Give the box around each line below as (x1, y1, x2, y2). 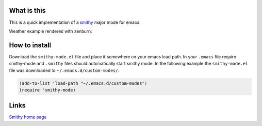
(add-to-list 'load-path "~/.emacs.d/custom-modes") (19, 80, 147, 86)
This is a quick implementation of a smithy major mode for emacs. (9, 19, 141, 25)
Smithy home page (9, 114, 47, 120)
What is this (9, 6, 46, 15)
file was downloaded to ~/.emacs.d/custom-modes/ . (9, 67, 120, 73)
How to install (9, 41, 51, 49)
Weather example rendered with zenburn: (9, 28, 92, 34)
